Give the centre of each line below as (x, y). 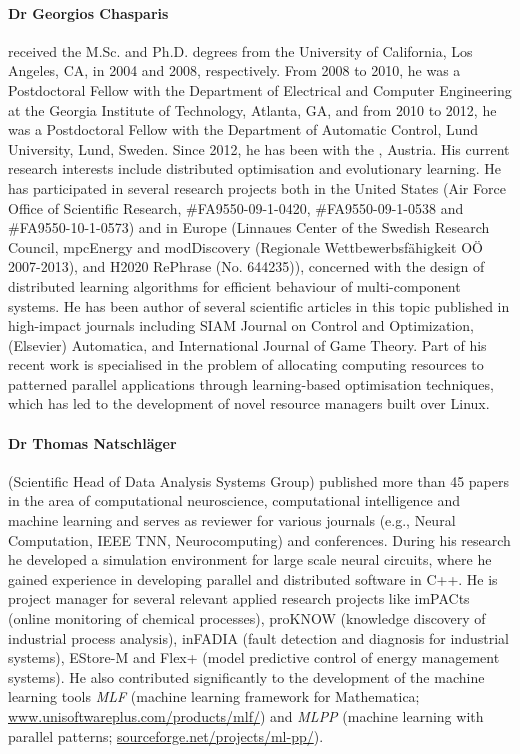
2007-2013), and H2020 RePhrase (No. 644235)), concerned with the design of (246, 266)
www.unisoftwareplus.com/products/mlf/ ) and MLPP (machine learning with (246, 716)
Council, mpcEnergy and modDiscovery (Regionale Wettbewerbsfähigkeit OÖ (245, 246)
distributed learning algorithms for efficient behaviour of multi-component (234, 285)
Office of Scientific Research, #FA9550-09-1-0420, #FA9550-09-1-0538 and (236, 207)
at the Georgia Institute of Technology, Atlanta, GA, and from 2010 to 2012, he (252, 109)
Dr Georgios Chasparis (88, 12)
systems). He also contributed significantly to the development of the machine (246, 676)
